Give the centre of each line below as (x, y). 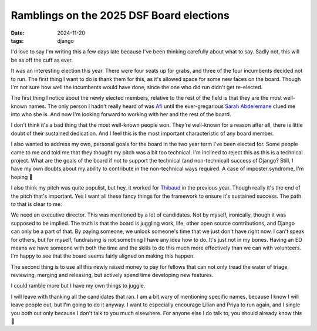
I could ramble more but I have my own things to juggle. (78, 286)
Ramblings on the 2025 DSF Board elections (120, 15)
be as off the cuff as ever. (42, 60)
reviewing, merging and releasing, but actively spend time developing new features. (112, 275)
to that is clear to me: (36, 204)
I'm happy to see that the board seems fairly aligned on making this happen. (103, 256)
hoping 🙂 (22, 177)
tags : (17, 40)
